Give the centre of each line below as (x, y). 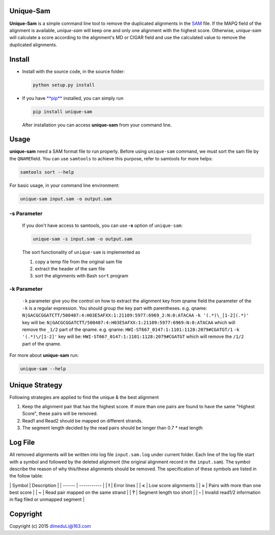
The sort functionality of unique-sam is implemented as (81, 252)
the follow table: (26, 476)
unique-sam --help (43, 369)
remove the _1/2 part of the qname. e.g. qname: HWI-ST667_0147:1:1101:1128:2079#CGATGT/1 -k (131, 329)
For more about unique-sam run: (44, 355)
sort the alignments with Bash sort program (81, 276)
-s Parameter (26, 214)
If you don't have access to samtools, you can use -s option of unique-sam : (102, 226)
